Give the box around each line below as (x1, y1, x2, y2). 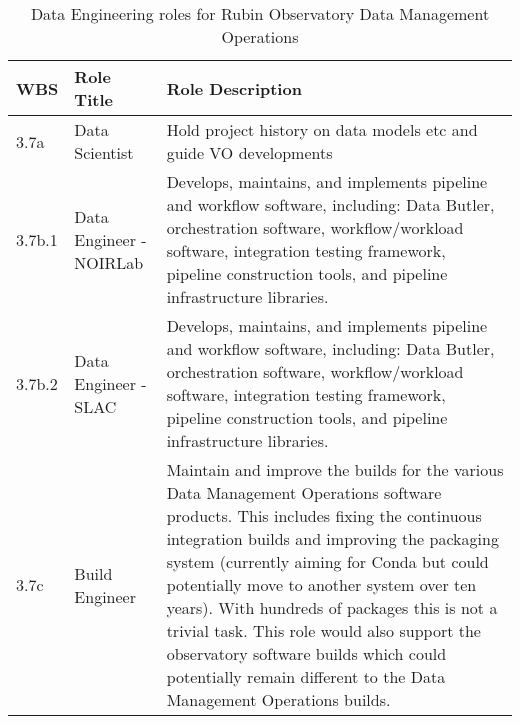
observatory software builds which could (166, 642, 447, 665)
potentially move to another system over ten (166, 573, 477, 596)
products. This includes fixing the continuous (166, 504, 482, 527)
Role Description (166, 76, 302, 100)
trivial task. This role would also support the (166, 619, 481, 642)
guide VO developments (166, 141, 333, 164)
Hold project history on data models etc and (166, 118, 478, 141)
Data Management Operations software (166, 481, 442, 504)
